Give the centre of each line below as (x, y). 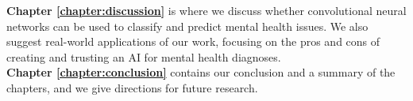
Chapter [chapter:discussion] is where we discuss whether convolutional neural (206, 10)
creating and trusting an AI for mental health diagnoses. (144, 56)
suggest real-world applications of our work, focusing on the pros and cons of (193, 41)
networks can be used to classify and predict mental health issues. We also (187, 26)
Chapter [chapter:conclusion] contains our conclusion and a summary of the (201, 72)
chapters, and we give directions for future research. (132, 87)
